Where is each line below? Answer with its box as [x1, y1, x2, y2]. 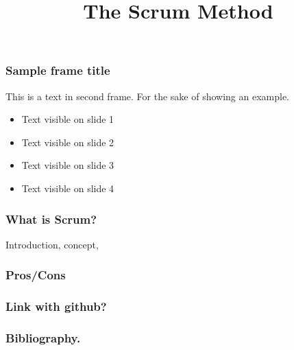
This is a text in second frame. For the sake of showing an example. [5, 89, 290, 103]
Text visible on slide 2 [21, 135, 114, 149]
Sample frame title [5, 62, 110, 79]
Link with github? [5, 298, 107, 315]
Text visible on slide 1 [21, 112, 114, 126]
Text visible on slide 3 [21, 158, 114, 172]
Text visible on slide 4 [21, 181, 114, 196]
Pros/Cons [5, 266, 66, 283]
